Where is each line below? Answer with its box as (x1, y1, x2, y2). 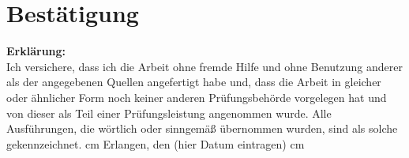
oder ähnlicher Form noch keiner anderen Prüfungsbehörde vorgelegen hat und (6, 88, 387, 105)
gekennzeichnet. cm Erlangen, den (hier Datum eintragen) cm (6, 135, 305, 152)
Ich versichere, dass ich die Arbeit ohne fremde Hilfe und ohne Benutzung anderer (6, 58, 403, 74)
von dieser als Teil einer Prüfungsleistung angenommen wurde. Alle (6, 104, 332, 121)
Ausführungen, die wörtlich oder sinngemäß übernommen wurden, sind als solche (6, 120, 398, 137)
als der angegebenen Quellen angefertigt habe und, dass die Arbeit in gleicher (6, 73, 381, 90)
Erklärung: (6, 43, 66, 59)
